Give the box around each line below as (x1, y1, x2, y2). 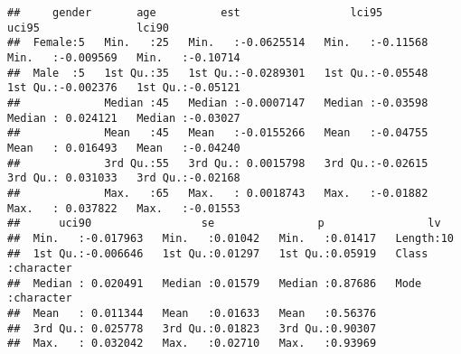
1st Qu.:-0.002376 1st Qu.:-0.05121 (7, 81, 240, 95)
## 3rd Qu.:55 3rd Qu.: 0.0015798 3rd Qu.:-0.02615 (7, 156, 428, 170)
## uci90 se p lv (7, 217, 441, 230)
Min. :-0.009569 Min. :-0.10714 (7, 51, 240, 64)
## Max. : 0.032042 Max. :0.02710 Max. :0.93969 (7, 337, 377, 350)
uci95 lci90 (7, 21, 169, 34)
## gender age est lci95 (7, 6, 383, 19)
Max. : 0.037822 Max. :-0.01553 (7, 201, 240, 215)
